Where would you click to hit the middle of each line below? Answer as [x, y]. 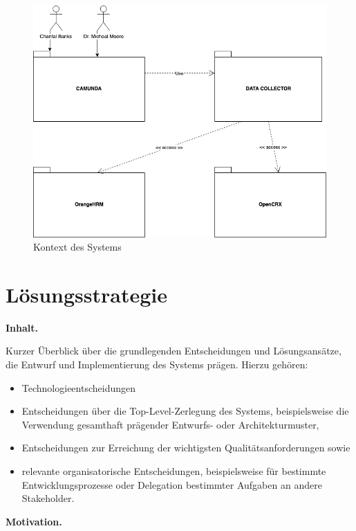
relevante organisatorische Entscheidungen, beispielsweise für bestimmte [174, 471]
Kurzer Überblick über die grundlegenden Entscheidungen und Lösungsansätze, [174, 351]
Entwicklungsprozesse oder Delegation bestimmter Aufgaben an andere [172, 484]
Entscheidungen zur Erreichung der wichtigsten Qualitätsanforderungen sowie [186, 448]
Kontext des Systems [77, 247]
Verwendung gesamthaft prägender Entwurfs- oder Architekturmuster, [170, 424]
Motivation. [34, 521]
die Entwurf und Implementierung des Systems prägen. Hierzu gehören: [157, 364]
